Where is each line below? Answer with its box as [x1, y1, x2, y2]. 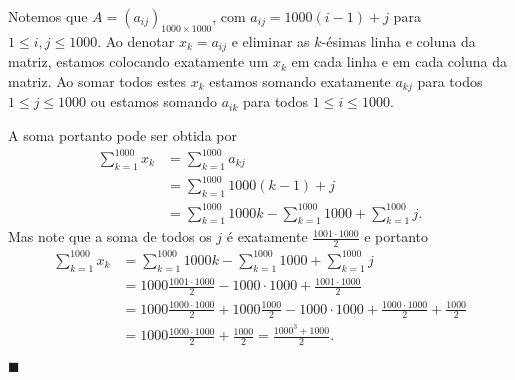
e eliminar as [231, 30, 310, 51]
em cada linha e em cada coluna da [291, 51, 507, 72]
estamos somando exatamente [209, 70, 391, 91]
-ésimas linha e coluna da [321, 30, 476, 51]
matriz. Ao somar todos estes [8, 70, 187, 91]
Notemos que [8, 6, 88, 26]
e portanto [364, 226, 429, 247]
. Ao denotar [97, 30, 175, 51]
